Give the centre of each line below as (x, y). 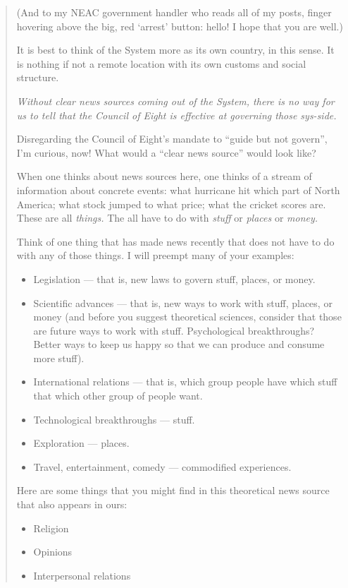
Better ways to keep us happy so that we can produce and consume (179, 344)
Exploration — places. (81, 443)
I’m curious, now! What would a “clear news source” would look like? (166, 152)
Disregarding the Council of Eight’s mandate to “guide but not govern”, (172, 139)
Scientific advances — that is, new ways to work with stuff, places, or (183, 302)
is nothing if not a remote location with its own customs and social (161, 63)
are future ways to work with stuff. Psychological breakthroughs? (174, 330)
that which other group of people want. (118, 396)
